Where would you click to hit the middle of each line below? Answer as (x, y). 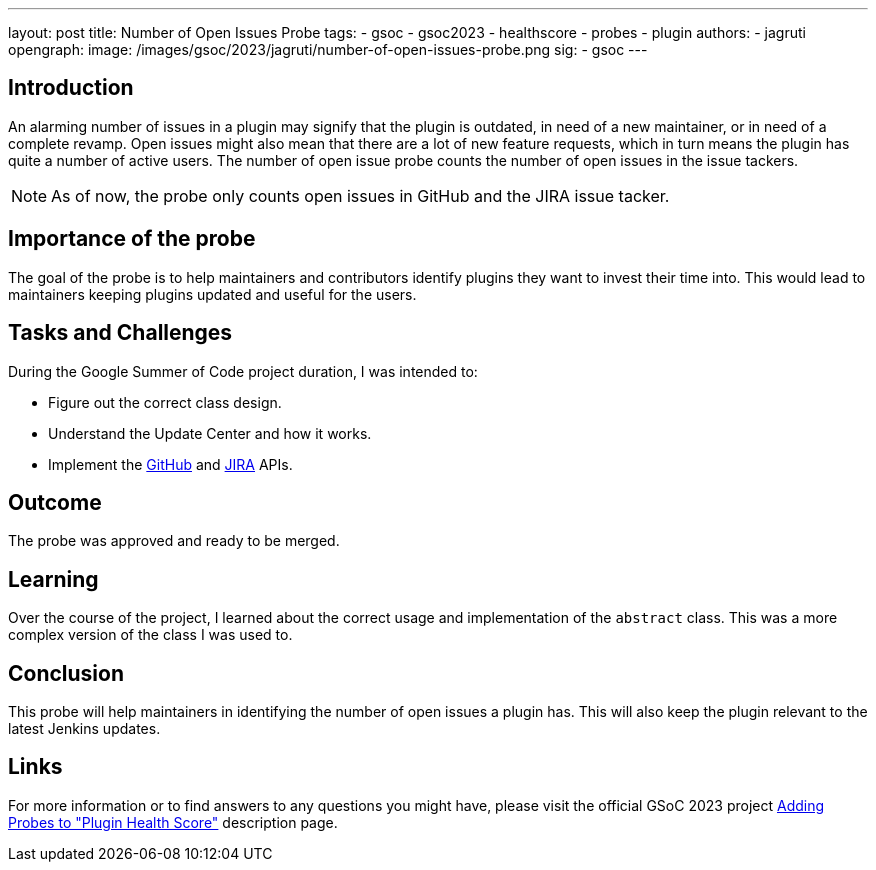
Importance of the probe (132, 239)
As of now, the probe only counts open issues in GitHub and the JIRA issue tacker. (360, 195)
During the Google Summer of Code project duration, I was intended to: (243, 371)
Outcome (55, 502)
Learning (53, 579)
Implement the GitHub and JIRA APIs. (170, 464)
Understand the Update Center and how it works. (210, 433)
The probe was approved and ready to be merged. (174, 541)
